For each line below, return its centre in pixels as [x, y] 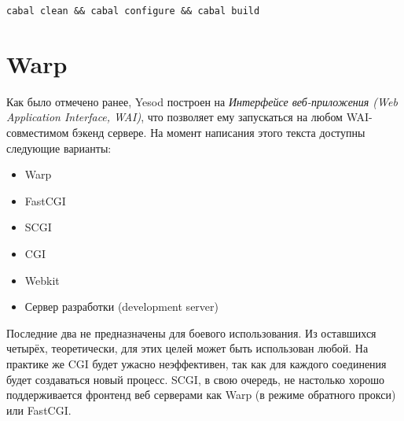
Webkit [42, 280]
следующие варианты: [59, 148]
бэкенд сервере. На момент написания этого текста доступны [219, 132]
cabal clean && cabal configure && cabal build [133, 11]
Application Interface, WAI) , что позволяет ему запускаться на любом [174, 117]
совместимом [38, 132]
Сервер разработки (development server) [121, 307]
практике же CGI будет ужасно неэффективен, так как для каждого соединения [196, 363]
